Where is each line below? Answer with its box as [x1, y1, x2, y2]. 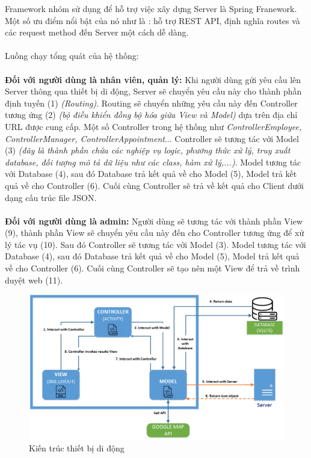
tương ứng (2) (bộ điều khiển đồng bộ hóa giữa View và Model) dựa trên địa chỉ [5, 108, 298, 121]
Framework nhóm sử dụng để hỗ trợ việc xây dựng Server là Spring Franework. [5, 2, 297, 14]
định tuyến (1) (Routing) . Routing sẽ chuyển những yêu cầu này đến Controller [5, 96, 298, 109]
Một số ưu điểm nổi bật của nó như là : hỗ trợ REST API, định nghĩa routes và [5, 14, 300, 26]
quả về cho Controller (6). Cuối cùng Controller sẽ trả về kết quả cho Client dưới [5, 179, 304, 191]
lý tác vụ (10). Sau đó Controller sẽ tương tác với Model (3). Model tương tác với [5, 238, 306, 250]
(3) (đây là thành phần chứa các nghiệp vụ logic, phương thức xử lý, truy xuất [5, 144, 291, 156]
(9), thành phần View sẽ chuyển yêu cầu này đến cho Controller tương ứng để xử [5, 226, 304, 239]
